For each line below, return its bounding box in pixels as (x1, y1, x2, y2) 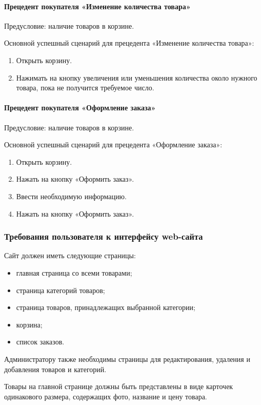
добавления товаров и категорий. (4, 363, 107, 374)
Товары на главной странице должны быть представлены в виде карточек (4, 381, 233, 392)
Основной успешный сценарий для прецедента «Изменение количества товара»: (4, 37, 254, 48)
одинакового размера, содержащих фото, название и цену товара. (4, 391, 207, 401)
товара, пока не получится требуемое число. (16, 82, 154, 93)
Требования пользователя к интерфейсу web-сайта (4, 230, 203, 243)
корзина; (16, 319, 43, 330)
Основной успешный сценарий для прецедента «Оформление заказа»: (4, 139, 223, 150)
